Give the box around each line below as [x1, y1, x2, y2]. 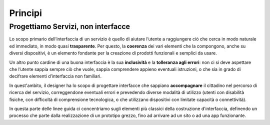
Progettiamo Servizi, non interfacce [9, 22, 130, 31]
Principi [9, 7, 42, 18]
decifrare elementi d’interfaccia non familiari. [9, 73, 102, 79]
